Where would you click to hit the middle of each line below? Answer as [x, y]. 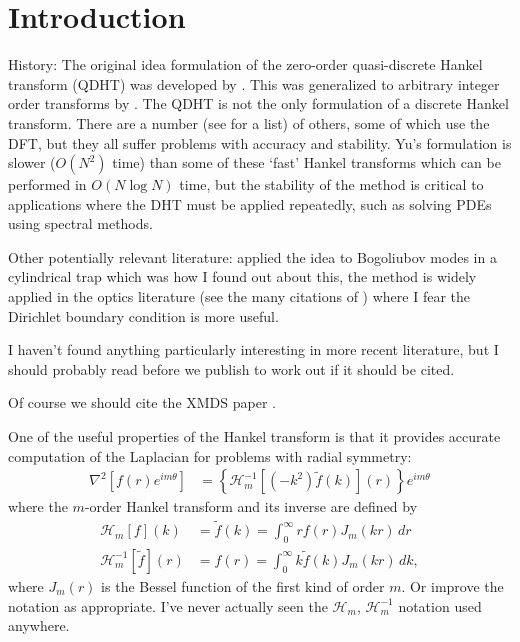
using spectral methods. [80, 223]
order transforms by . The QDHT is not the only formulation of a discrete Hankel [258, 103]
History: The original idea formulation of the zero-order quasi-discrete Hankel [245, 64]
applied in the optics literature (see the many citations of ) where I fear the [239, 296]
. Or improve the [452, 585]
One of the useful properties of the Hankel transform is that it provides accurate [254, 436]
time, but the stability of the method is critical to [331, 184]
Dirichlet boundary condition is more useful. [143, 315]
